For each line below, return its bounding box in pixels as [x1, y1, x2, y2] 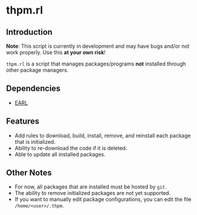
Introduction [6, 27, 53, 37]
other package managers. [6, 67, 69, 74]
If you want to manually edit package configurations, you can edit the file [14, 196, 192, 203]
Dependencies [6, 84, 61, 94]
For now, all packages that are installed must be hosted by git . [14, 183, 166, 190]
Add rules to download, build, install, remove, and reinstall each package [14, 132, 191, 139]
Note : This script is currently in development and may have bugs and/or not [6, 42, 190, 49]
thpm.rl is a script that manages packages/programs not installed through [6, 60, 186, 67]
